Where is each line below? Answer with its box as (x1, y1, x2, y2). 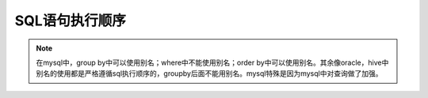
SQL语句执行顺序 (14, 12, 126, 29)
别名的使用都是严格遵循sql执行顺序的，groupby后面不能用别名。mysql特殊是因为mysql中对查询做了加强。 (36, 69, 383, 78)
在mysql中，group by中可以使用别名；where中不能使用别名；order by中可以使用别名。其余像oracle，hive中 (36, 58, 389, 67)
